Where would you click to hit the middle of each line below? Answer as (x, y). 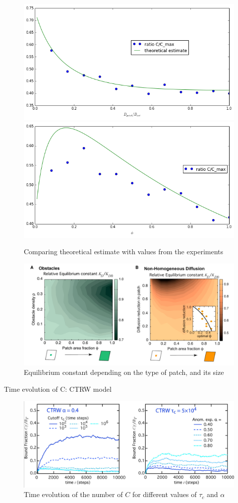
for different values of (164, 494)
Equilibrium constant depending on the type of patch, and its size (124, 372)
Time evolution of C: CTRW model (58, 389)
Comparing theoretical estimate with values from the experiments (124, 251)
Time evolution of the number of (73, 494)
